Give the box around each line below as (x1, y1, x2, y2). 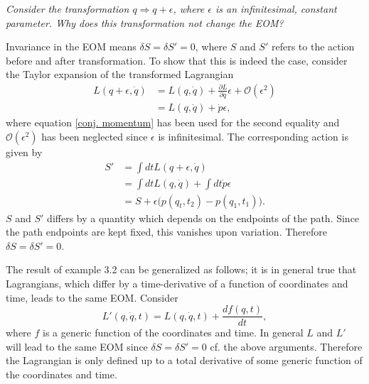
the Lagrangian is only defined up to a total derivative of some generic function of (6, 353, 363, 368)
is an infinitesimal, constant (215, 1, 337, 16)
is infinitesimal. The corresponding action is (158, 128, 348, 143)
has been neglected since (41, 128, 148, 143)
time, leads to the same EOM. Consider (6, 290, 178, 305)
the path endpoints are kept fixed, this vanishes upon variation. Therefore (6, 224, 328, 239)
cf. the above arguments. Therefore (210, 339, 363, 353)
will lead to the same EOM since (6, 339, 148, 353)
